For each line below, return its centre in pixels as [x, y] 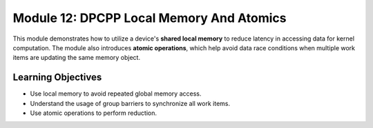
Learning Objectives [57, 77]
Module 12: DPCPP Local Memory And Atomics [150, 18]
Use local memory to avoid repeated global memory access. [116, 94]
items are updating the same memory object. [77, 58]
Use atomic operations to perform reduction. [93, 113]
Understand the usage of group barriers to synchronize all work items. [130, 103]
